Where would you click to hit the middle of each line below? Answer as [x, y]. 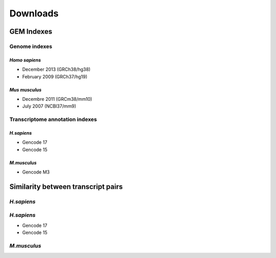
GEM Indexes [31, 31]
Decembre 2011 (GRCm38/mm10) [57, 99]
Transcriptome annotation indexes [53, 119]
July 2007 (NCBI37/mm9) [49, 106]
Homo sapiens [25, 60]
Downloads [34, 13]
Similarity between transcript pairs [66, 187]
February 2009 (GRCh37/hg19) [55, 76]
